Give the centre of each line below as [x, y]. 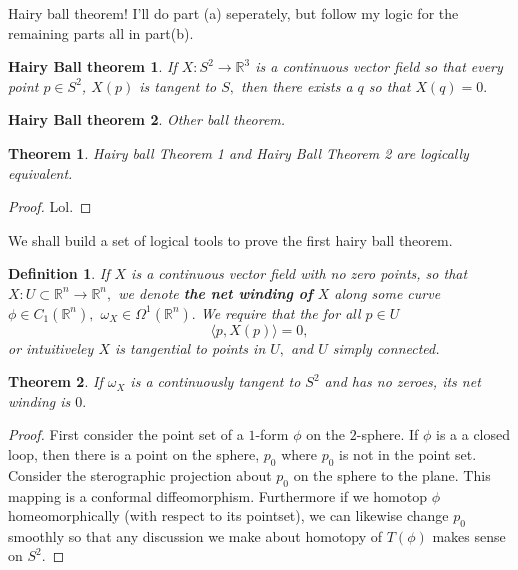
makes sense [469, 535]
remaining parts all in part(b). [101, 32]
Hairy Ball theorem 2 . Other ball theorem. [147, 119]
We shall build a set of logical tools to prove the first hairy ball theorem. [230, 239]
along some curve [387, 292]
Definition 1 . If [59, 273]
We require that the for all [280, 312]
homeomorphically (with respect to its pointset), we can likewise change [228, 515]
